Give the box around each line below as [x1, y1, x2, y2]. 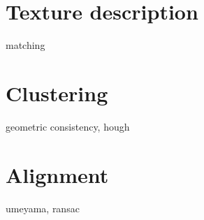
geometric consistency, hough [6, 119, 130, 133]
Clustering [6, 78, 108, 107]
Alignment [6, 160, 109, 189]
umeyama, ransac [6, 200, 80, 215]
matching [6, 38, 45, 52]
